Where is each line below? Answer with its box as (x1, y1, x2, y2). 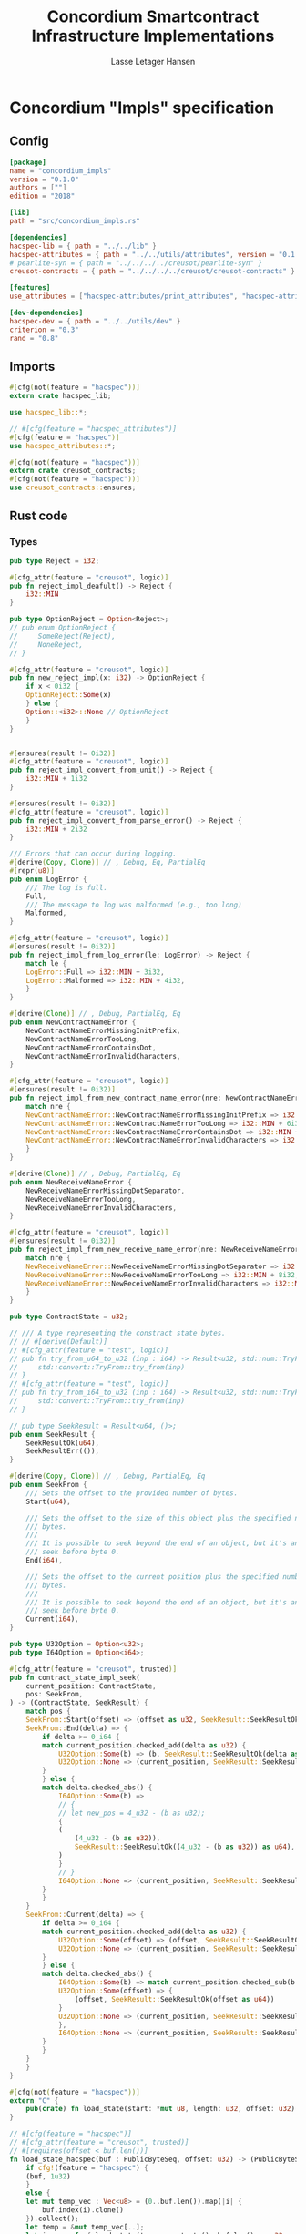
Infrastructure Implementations (31, 26, 275, 46)
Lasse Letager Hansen (110, 56, 196, 67)
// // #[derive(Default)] (9, 1337, 107, 1346)
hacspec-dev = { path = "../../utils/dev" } (9, 316, 181, 325)
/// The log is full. (25, 883, 107, 892)
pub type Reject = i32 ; (9, 556, 100, 566)
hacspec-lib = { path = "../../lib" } (9, 241, 157, 251)
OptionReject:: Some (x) (25, 691, 112, 700)
